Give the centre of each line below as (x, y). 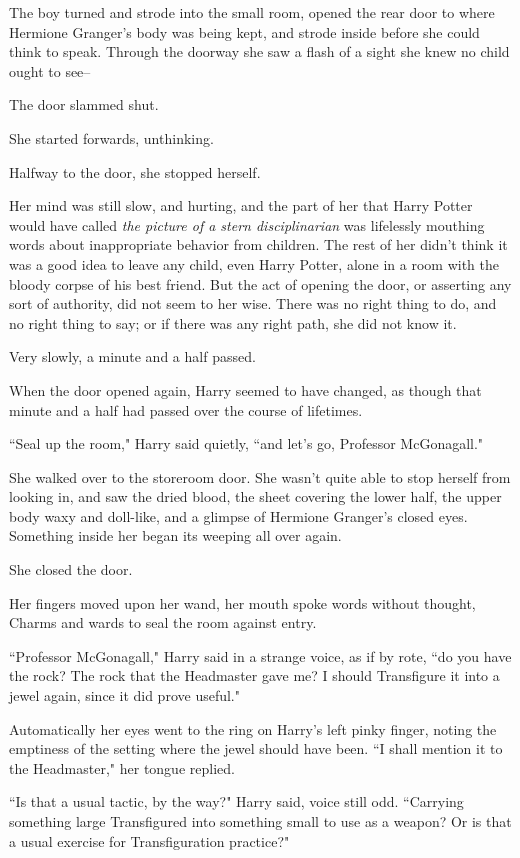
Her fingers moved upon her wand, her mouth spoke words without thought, (242, 602)
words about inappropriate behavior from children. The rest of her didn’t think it (258, 244)
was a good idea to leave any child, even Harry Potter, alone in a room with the (254, 263)
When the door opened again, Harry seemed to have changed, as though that (245, 389)
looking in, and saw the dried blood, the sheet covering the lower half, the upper (255, 496)
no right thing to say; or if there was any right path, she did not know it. (233, 322)
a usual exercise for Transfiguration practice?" (149, 840)
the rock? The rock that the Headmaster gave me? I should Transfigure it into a (254, 675)
